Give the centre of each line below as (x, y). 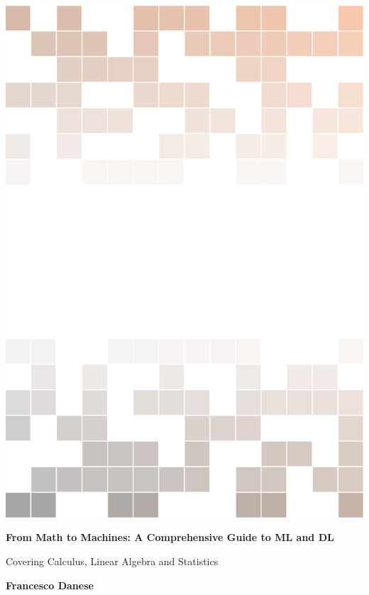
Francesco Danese (50, 585)
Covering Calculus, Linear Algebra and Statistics (112, 561)
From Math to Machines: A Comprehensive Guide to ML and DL (170, 537)
